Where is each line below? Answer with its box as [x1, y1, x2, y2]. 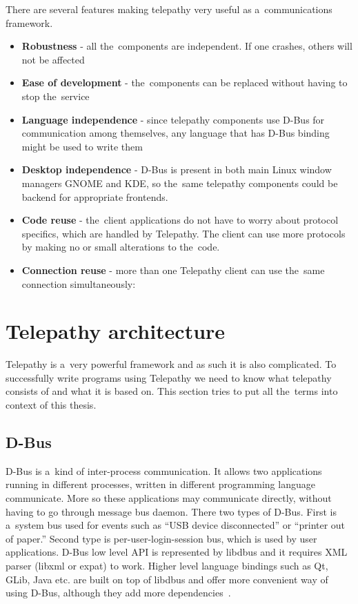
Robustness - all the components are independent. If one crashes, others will [21, 39, 352, 53]
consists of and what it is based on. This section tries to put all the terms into [6, 384, 338, 398]
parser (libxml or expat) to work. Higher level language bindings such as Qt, [6, 558, 328, 572]
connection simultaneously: [21, 276, 136, 291]
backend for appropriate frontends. [21, 189, 168, 204]
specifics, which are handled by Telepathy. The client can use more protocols [21, 226, 346, 240]
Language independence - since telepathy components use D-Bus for [21, 112, 325, 126]
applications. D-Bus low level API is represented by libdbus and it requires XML [6, 545, 348, 559]
